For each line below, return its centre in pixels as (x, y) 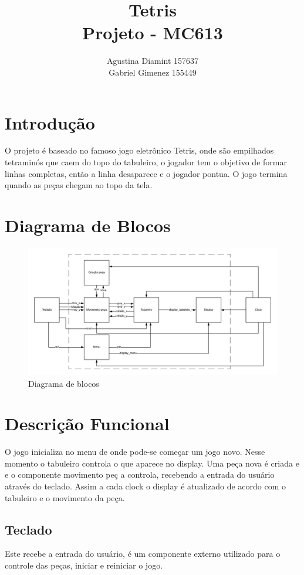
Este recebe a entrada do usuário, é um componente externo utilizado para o (143, 554)
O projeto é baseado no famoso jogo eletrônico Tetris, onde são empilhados (139, 150)
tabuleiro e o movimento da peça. (65, 497)
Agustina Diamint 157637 (153, 61)
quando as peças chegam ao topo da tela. (79, 185)
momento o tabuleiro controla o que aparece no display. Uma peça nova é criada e (152, 463)
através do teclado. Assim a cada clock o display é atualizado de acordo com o (146, 486)
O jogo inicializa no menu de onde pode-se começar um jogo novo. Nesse (135, 452)
